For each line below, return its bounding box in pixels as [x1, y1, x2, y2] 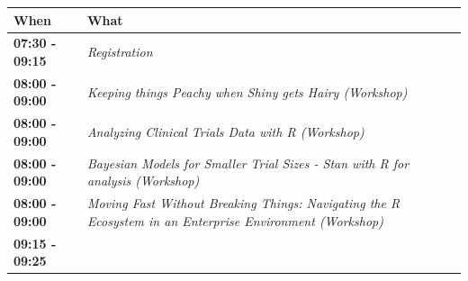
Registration [86, 42, 153, 61]
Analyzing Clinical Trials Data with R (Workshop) [86, 122, 364, 141]
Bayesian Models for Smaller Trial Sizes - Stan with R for [86, 153, 409, 172]
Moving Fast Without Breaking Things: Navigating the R [86, 194, 400, 213]
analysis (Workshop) [86, 171, 200, 190]
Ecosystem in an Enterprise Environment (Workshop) [86, 211, 383, 230]
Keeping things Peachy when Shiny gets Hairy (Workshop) [86, 82, 408, 101]
